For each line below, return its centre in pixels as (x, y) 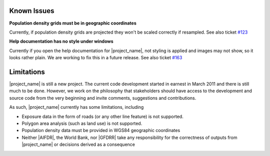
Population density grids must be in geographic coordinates (73, 23)
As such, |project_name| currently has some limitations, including (76, 107)
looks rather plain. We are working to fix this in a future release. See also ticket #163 (96, 58)
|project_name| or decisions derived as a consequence (78, 144)
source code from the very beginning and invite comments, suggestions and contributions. (103, 98)
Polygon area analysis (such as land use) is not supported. (82, 123)
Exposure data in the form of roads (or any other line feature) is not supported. (102, 116)
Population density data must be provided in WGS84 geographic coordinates (101, 130)
